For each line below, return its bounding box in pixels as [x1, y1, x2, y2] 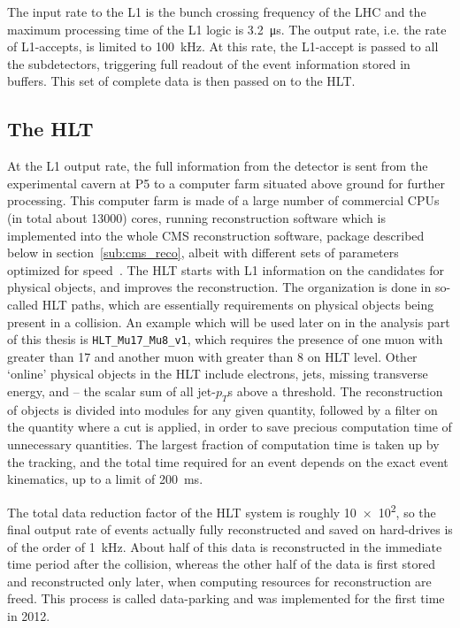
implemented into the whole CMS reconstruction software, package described [7, 226, 425, 244]
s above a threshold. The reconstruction [227, 381, 443, 400]
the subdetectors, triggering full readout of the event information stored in [7, 54, 410, 73]
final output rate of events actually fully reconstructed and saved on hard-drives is [7, 519, 453, 538]
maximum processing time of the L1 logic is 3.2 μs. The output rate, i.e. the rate [7, 19, 447, 38]
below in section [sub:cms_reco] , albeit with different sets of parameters [7, 243, 399, 262]
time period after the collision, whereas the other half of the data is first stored [7, 555, 436, 573]
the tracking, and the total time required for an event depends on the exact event [7, 452, 448, 471]
